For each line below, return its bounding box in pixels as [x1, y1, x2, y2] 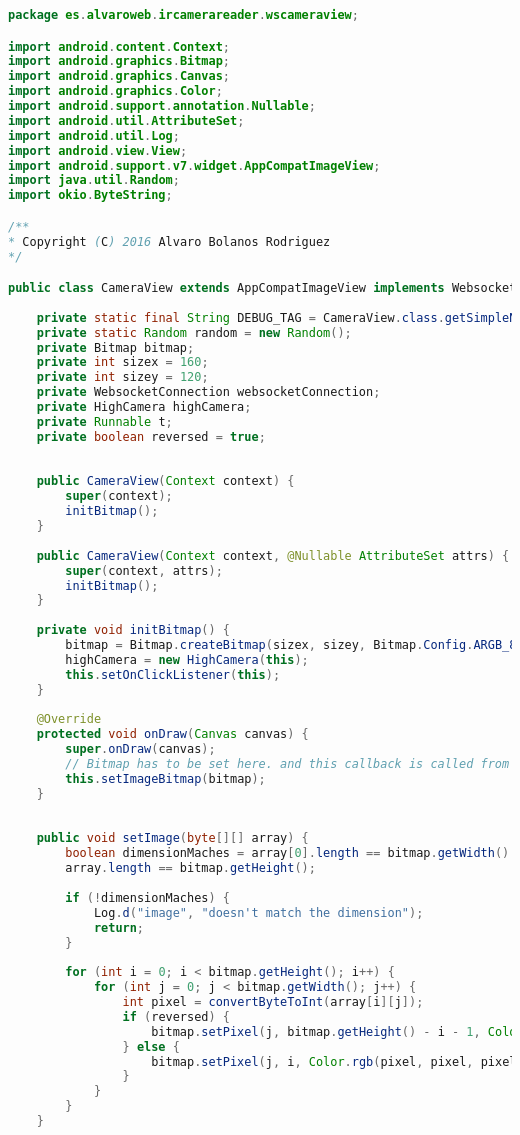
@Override [36, 712, 102, 727]
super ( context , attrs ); [65, 563, 223, 578]
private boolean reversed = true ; [36, 429, 266, 444]
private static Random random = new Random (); [36, 325, 352, 340]
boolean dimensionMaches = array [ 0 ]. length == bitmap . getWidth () [65, 846, 510, 861]
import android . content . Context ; [8, 39, 231, 54]
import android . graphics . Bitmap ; [8, 54, 230, 69]
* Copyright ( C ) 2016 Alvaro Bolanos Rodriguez [8, 234, 331, 249]
